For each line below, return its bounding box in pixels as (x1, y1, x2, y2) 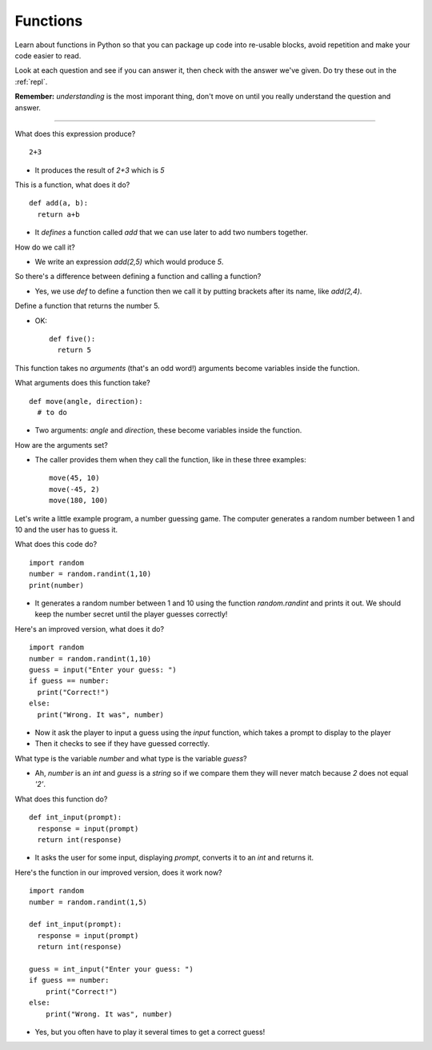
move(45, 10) (49, 473, 100, 483)
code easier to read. (14, 50, 82, 60)
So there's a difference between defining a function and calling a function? (14, 272, 262, 281)
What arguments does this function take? (14, 378, 151, 388)
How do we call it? (14, 242, 75, 252)
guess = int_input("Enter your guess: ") (29, 964, 194, 973)
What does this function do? (14, 794, 108, 804)
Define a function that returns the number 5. (14, 301, 160, 311)
